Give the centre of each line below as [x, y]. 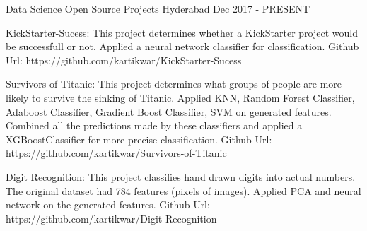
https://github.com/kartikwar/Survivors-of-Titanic [116, 153]
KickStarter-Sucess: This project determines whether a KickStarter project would [182, 32]
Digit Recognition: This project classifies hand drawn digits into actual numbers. [181, 176]
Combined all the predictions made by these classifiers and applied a [154, 125]
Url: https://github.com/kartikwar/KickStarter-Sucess [124, 60]
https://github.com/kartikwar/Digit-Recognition [111, 218]
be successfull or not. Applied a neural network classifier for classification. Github [182, 46]
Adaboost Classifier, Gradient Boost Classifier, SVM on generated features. [169, 111]
